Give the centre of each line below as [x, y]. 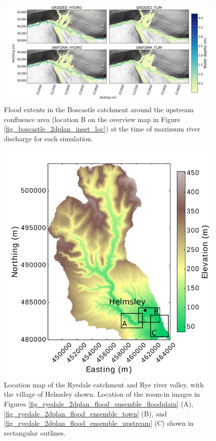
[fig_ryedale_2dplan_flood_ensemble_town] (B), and [85, 413]
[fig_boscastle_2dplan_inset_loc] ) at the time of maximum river [102, 129]
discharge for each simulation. [49, 138]
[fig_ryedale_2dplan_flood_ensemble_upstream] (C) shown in [99, 423]
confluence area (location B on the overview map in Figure [92, 119]
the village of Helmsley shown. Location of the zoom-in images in [102, 394]
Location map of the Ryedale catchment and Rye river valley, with [104, 384]
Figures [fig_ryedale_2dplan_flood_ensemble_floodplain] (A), [99, 404]
